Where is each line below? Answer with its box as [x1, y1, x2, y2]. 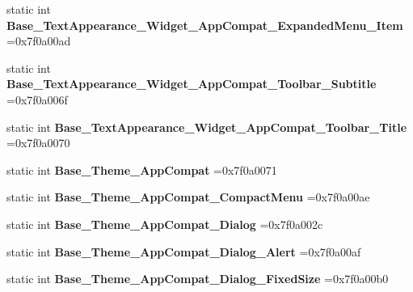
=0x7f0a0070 [6, 134, 70, 151]
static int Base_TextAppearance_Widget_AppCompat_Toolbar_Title [6, 118, 407, 135]
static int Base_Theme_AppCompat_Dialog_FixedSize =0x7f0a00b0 [6, 270, 389, 287]
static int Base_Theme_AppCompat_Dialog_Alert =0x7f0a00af [6, 243, 361, 260]
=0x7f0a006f [6, 91, 68, 108]
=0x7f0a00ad [6, 32, 71, 49]
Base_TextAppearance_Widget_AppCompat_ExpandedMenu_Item [6, 16, 403, 33]
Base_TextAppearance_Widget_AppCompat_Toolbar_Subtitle [6, 75, 377, 92]
